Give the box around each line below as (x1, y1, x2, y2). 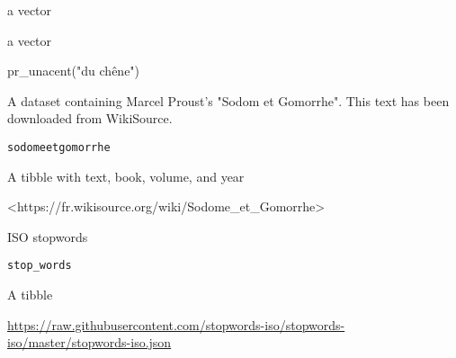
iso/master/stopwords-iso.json (7, 333, 172, 352)
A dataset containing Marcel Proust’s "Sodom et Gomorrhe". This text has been (7, 91, 450, 110)
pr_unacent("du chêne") (7, 61, 140, 80)
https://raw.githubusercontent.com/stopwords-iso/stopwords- (7, 315, 345, 334)
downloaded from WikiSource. (7, 109, 173, 128)
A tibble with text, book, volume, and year (7, 166, 245, 185)
